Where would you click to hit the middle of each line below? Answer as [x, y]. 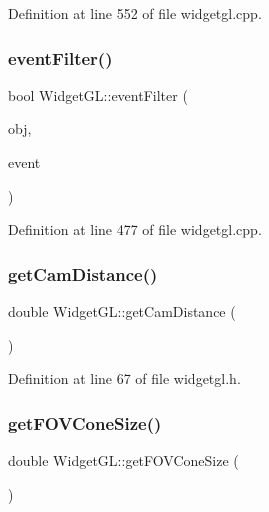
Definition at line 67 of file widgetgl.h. [124, 378]
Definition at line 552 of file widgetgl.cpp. [135, 13]
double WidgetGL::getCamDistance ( [122, 311]
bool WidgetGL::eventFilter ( [98, 94]
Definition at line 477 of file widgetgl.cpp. [135, 229]
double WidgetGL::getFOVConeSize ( [123, 460]
